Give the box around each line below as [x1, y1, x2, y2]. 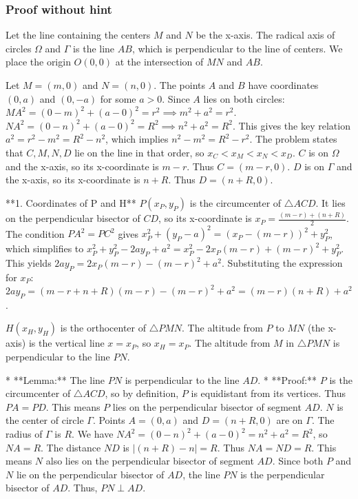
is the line [73, 41, 115, 55]
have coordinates [248, 78, 319, 92]
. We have [72, 427, 114, 441]
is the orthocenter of [60, 320, 146, 335]
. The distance [41, 440, 101, 454]
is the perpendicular [240, 467, 325, 481]
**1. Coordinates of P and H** [6, 195, 136, 210]
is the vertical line [28, 336, 105, 350]
